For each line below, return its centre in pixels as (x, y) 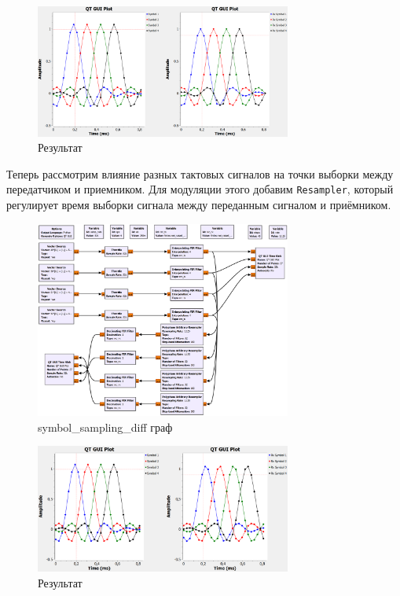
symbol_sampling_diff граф (105, 427)
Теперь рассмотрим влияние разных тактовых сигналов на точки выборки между (200, 173)
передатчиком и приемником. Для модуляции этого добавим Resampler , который (200, 189)
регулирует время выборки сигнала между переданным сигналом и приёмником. (199, 204)
